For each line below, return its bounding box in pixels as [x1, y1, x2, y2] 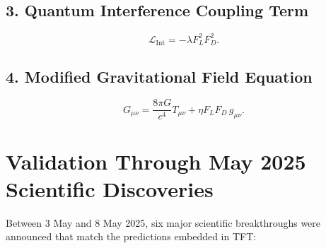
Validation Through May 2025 [6, 146, 306, 175]
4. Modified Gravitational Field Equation [6, 65, 313, 87]
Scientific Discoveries [6, 174, 214, 203]
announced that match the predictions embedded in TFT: [6, 229, 257, 244]
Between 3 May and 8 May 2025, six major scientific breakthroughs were [6, 215, 321, 230]
